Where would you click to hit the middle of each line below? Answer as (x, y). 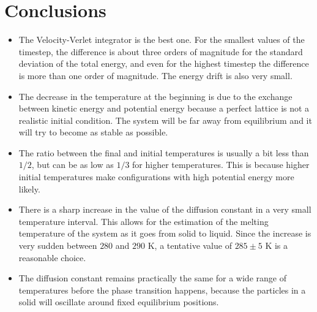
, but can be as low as (73, 165)
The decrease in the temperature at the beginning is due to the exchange (155, 96)
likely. (29, 188)
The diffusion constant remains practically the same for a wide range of (152, 278)
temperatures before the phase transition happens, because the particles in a (162, 290)
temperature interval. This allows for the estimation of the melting (144, 221)
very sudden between (58, 245)
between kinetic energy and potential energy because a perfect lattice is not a (164, 108)
